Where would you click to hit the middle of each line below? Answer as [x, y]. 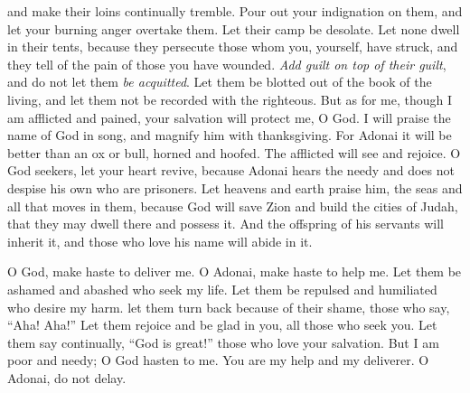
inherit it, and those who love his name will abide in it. [160, 241]
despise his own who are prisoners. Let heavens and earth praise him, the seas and [235, 187]
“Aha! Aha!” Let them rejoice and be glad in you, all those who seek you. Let [222, 325]
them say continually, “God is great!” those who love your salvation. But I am [223, 342]
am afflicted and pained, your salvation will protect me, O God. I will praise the [229, 117]
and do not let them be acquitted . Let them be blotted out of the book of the [220, 82]
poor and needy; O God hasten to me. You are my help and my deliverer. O [218, 360]
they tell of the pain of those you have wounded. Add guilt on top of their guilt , [227, 64]
